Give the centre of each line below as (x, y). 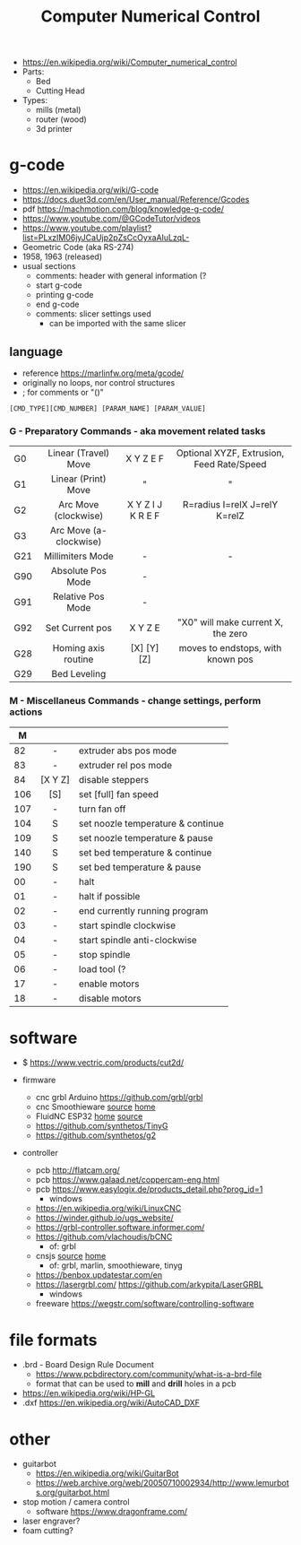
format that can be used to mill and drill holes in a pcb (136, 1384)
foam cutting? (48, 1531)
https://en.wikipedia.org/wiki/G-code (90, 190)
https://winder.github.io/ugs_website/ (104, 1218)
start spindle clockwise (128, 925)
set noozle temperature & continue (151, 823)
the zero (230, 634)
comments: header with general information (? (121, 276)
